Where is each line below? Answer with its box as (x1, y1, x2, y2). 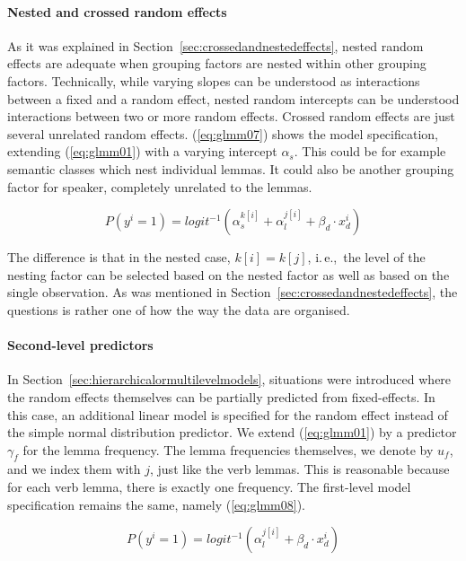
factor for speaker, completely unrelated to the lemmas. (7, 177, 312, 196)
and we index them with (7, 460, 141, 478)
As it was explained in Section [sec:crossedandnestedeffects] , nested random (7, 36, 424, 55)
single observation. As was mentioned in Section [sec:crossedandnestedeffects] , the (7, 283, 458, 302)
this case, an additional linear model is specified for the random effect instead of (7, 405, 448, 424)
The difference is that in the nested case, (7, 248, 231, 267)
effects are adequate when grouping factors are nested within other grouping (7, 54, 426, 73)
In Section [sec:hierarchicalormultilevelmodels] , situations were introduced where (7, 370, 452, 389)
